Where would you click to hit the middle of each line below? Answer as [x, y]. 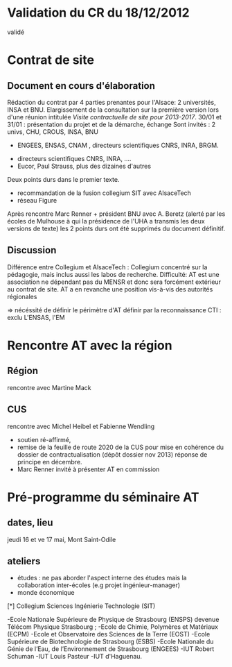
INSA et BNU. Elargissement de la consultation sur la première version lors [113, 110]
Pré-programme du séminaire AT [103, 497]
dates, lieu [30, 523]
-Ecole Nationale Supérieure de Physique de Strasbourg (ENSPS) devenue [113, 620]
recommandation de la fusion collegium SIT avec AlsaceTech [104, 193]
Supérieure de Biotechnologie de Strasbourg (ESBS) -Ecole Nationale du [110, 642]
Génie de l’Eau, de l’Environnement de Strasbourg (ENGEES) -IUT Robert [111, 649]
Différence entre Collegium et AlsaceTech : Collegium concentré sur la [107, 267]
